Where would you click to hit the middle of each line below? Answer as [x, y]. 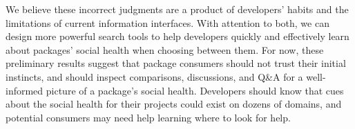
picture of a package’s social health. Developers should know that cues [195, 90]
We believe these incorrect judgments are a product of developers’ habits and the [177, 9]
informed [25, 90]
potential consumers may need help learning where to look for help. [148, 117]
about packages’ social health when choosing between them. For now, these [165, 49]
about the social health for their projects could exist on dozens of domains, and [174, 104]
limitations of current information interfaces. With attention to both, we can [167, 22]
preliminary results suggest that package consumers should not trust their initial [176, 63]
